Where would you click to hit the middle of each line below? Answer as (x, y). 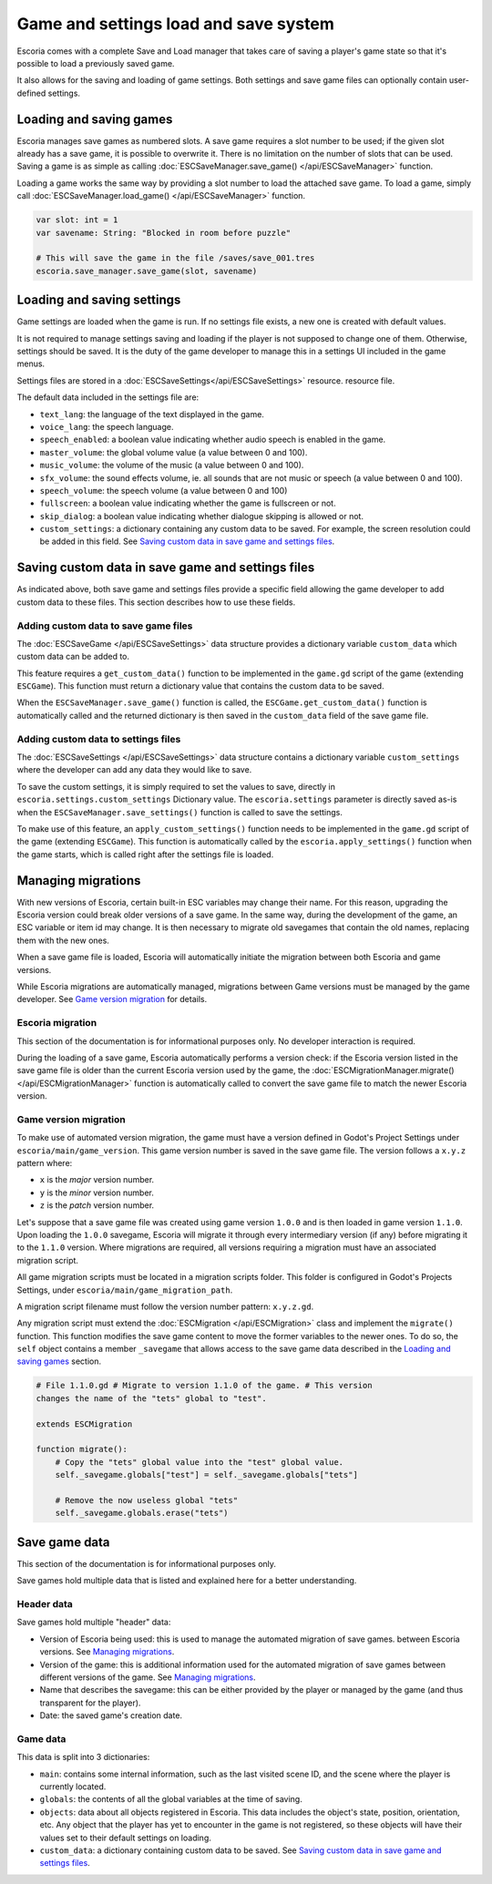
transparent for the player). (90, 1703)
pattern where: (45, 1163)
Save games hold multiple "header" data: (94, 1623)
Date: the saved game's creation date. (111, 1715)
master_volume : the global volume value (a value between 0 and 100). (174, 452)
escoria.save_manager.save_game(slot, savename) (147, 271)
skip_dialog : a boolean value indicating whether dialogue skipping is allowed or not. (202, 516)
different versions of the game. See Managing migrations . (148, 1677)
